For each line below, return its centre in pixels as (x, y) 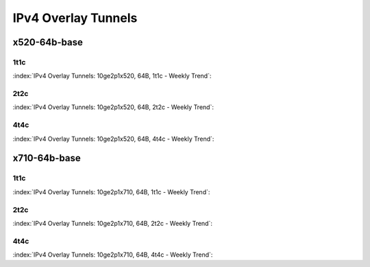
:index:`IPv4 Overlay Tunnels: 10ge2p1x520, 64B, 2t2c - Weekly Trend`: (113, 107)
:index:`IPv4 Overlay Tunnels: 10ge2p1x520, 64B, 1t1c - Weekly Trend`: (112, 76)
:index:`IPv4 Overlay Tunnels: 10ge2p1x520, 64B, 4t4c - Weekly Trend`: (113, 139)
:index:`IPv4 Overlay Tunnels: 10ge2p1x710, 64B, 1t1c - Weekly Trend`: (111, 191)
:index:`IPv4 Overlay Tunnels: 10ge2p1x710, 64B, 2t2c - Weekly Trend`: (112, 223)
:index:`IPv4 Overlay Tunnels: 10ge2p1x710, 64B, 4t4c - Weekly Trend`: (113, 255)
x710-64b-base (47, 158)
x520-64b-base (48, 42)
